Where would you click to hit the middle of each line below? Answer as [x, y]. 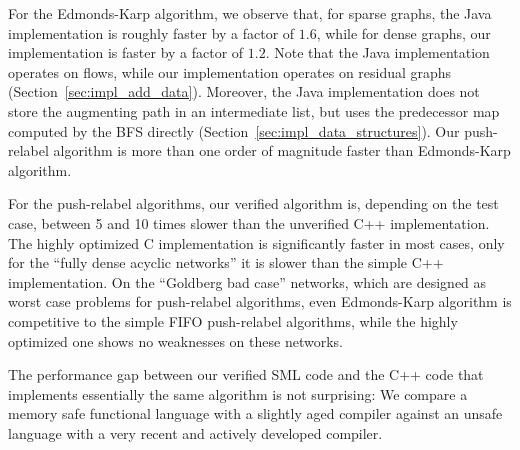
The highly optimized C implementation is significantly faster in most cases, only [256, 242]
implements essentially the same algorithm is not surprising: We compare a [238, 393]
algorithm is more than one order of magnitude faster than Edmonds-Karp [282, 150]
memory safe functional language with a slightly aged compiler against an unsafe [255, 413]
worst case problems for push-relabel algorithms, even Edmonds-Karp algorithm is [260, 301]
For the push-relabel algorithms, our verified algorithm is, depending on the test [253, 203]
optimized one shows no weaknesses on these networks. [175, 340]
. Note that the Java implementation [377, 52]
